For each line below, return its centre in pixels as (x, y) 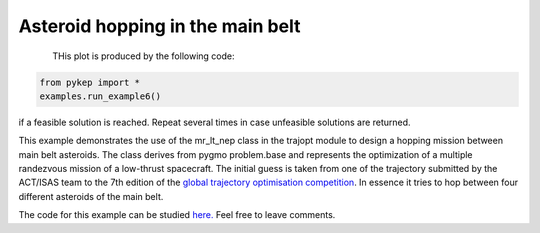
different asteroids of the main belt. (91, 196)
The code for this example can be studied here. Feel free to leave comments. (177, 215)
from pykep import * (89, 82)
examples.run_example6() (100, 96)
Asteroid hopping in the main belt (159, 26)
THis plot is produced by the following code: (143, 56)
